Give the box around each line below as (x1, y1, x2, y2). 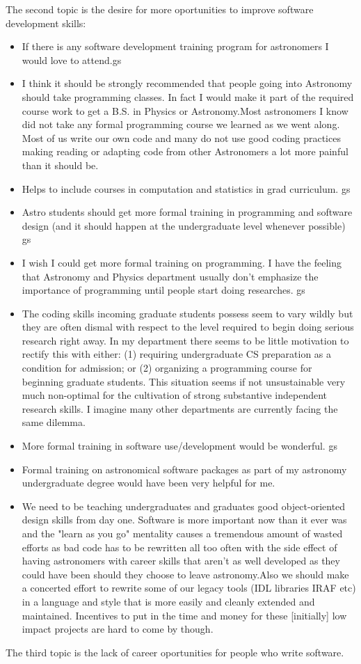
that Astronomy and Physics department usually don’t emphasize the (22, 269, 319, 283)
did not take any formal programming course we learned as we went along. (22, 117, 340, 132)
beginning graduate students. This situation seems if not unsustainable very (22, 374, 346, 388)
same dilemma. (22, 415, 86, 429)
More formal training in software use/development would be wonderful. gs (22, 438, 337, 453)
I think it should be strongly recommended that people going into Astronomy (22, 76, 353, 90)
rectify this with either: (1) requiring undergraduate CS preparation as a (22, 347, 332, 361)
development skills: (6, 15, 86, 30)
